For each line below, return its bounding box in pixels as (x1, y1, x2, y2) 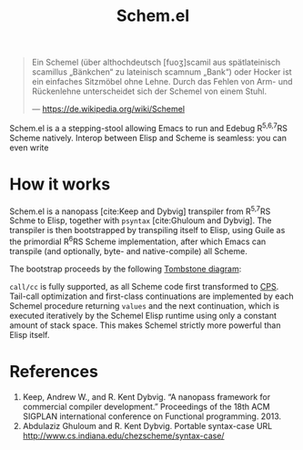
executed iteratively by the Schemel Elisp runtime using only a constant (9, 311, 278, 322)
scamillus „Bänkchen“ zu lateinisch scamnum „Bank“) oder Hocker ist (31, 66, 293, 77)
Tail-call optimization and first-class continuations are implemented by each (9, 291, 294, 302)
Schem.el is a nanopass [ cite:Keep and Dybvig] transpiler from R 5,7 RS (9, 204, 271, 217)
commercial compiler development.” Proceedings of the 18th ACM (22, 402, 270, 413)
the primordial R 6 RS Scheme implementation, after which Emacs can (9, 234, 267, 247)
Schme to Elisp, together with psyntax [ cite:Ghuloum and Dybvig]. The (9, 215, 272, 226)
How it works (9, 174, 111, 195)
